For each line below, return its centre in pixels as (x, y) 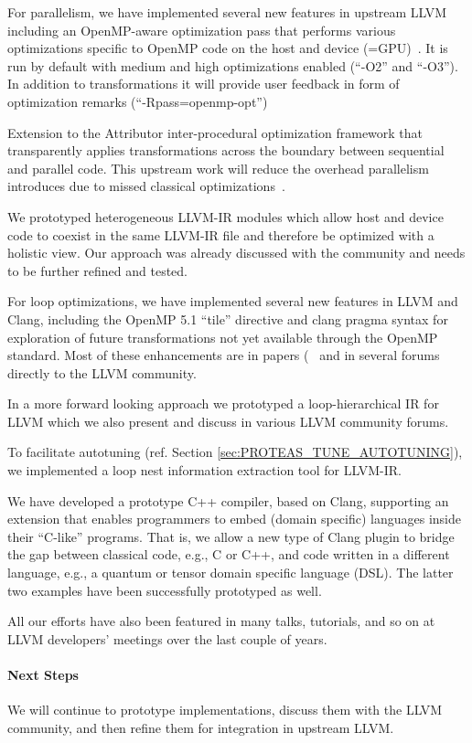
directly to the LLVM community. (102, 372)
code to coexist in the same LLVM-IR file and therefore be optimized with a (221, 234)
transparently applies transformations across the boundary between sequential (226, 150)
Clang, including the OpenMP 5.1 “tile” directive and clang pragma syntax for (228, 318)
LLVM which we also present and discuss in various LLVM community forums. (228, 421)
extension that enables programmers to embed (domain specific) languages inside (235, 519)
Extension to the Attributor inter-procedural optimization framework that (215, 132)
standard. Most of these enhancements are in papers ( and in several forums (224, 355)
